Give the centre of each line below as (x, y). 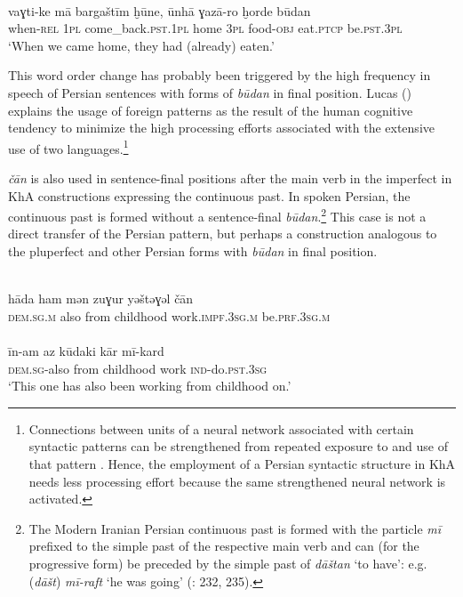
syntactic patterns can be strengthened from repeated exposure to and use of (238, 446)
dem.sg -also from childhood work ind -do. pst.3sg (138, 368)
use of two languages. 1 (68, 147)
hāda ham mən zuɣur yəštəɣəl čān (101, 298)
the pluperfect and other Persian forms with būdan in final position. (193, 251)
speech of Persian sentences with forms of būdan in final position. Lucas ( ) (210, 92)
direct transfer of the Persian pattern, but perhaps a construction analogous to (223, 234)
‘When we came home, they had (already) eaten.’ (141, 45)
